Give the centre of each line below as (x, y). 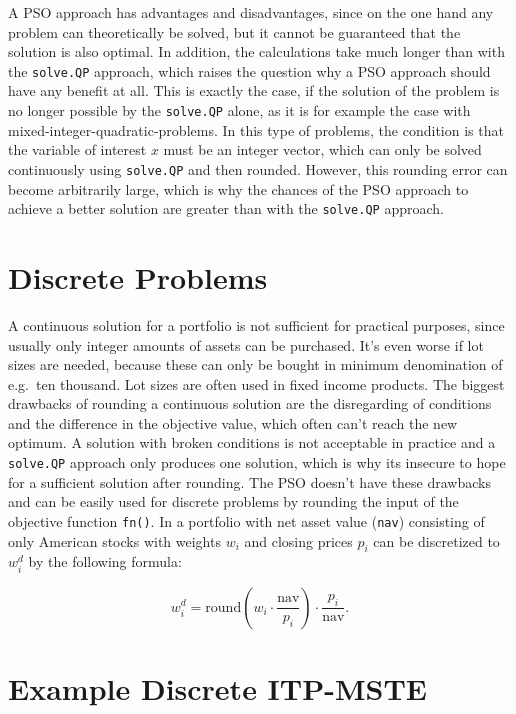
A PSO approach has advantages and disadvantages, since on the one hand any (251, 12)
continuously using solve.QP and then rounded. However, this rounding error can (258, 168)
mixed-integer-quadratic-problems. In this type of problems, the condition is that (256, 129)
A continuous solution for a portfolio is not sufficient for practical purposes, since (256, 324)
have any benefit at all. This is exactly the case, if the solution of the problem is (254, 90)
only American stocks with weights (114, 540)
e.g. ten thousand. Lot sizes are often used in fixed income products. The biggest (256, 383)
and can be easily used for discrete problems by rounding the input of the (233, 501)
